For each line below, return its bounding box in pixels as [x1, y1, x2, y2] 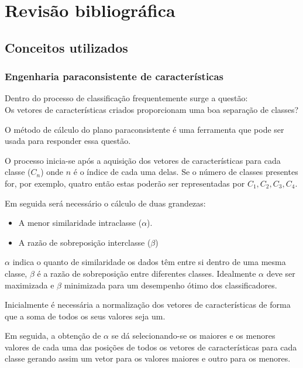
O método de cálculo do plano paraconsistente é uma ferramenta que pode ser [5, 123, 284, 135]
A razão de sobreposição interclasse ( [18, 236, 151, 248]
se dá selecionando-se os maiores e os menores [111, 329, 276, 342]
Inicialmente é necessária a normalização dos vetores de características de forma [5, 298, 291, 311]
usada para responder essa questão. [5, 135, 131, 147]
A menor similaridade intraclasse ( [18, 216, 142, 229]
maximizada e [5, 278, 54, 291]
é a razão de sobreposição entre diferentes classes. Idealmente [37, 267, 256, 279]
